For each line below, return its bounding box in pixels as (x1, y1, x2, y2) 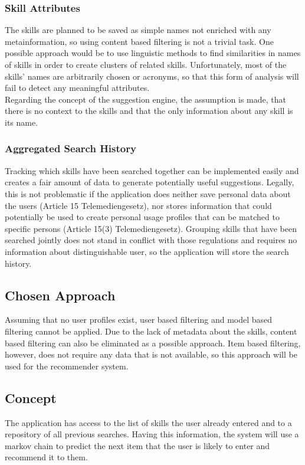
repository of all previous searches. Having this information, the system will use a (5, 428, 299, 440)
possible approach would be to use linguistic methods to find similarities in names (5, 47, 301, 59)
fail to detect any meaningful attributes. (5, 81, 150, 94)
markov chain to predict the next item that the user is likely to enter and (5, 439, 270, 451)
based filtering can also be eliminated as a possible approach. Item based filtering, (5, 336, 301, 349)
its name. (5, 116, 38, 128)
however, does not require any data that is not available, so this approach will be (5, 348, 297, 361)
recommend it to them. (5, 451, 88, 463)
